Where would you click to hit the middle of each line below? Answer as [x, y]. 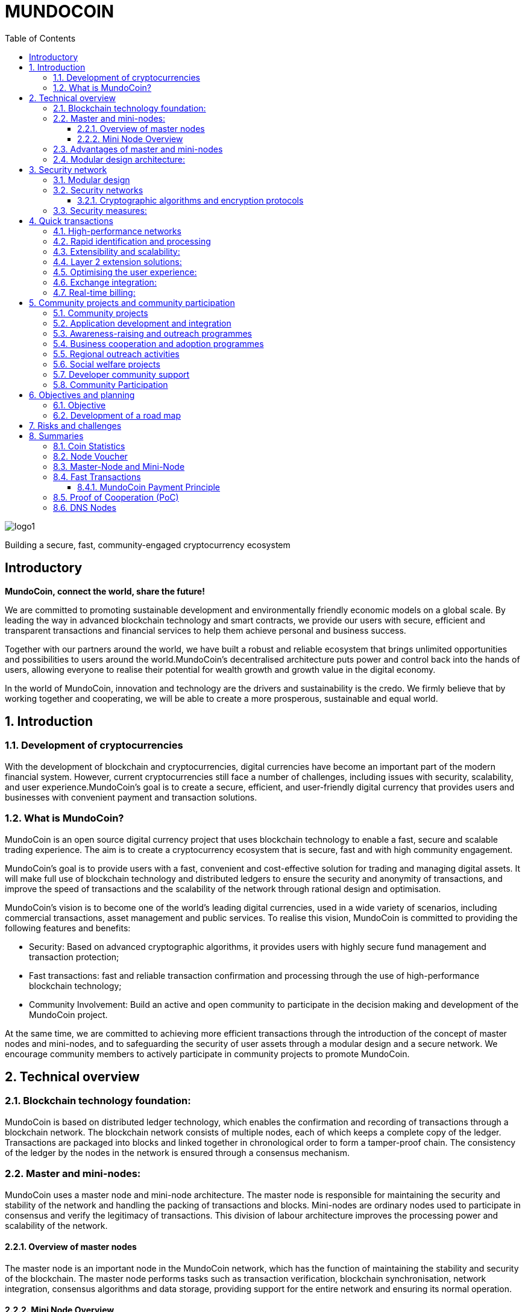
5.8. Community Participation [111, 384]
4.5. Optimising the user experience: [125, 272]
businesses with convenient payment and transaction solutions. [131, 797]
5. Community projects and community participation [132, 302]
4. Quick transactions [71, 220]
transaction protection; [74, 957]
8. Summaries [56, 436]
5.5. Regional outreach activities [116, 354]
